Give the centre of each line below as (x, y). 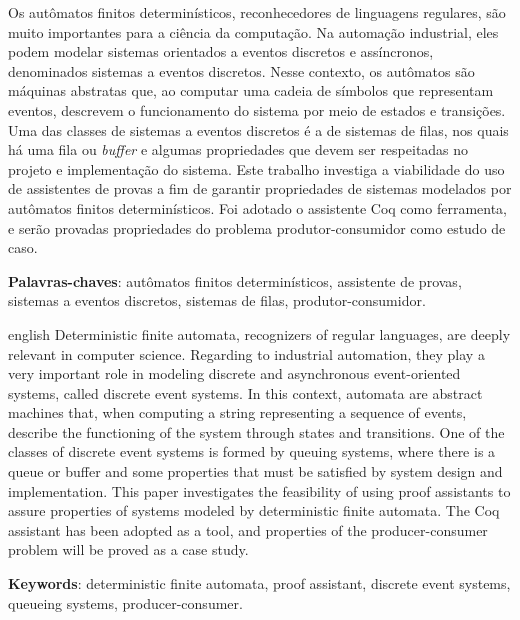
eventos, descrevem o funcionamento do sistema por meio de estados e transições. (257, 109)
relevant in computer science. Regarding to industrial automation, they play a (246, 353)
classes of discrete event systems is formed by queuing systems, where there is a (252, 451)
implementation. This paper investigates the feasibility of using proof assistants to (259, 490)
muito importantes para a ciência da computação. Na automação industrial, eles (253, 31)
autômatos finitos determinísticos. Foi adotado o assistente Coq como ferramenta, (257, 207)
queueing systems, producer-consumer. (125, 602)
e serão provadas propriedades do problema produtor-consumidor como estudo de (257, 227)
